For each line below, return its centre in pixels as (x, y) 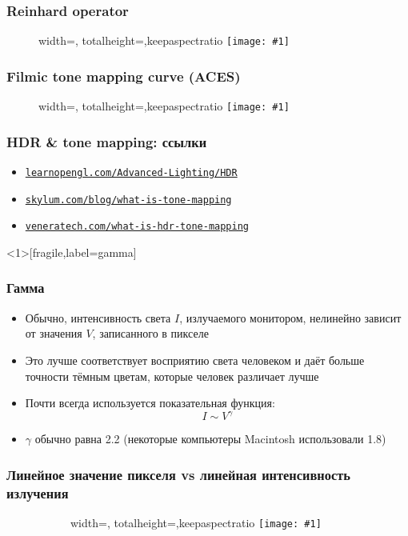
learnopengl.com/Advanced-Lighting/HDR (131, 172)
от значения (54, 333)
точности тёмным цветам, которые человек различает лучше (172, 376)
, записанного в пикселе (150, 333)
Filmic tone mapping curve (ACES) (124, 76)
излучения (38, 492)
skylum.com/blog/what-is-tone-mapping (128, 200)
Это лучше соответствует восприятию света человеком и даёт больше (195, 360)
